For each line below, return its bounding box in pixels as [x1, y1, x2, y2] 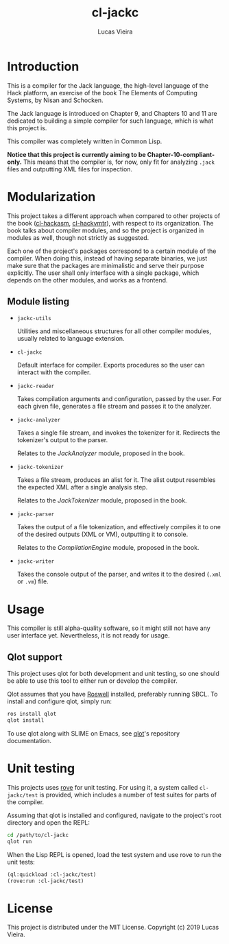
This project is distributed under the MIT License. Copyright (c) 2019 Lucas [7, 923, 219, 932]
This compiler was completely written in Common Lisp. [7, 137, 162, 145]
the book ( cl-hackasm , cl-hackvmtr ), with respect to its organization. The [7, 219, 214, 227]
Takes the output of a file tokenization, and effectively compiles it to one [16, 523, 221, 531]
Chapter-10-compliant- [147, 150, 215, 158]
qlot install [7, 717, 45, 724]
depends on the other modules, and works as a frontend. [7, 276, 168, 284]
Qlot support [7, 651, 63, 663]
